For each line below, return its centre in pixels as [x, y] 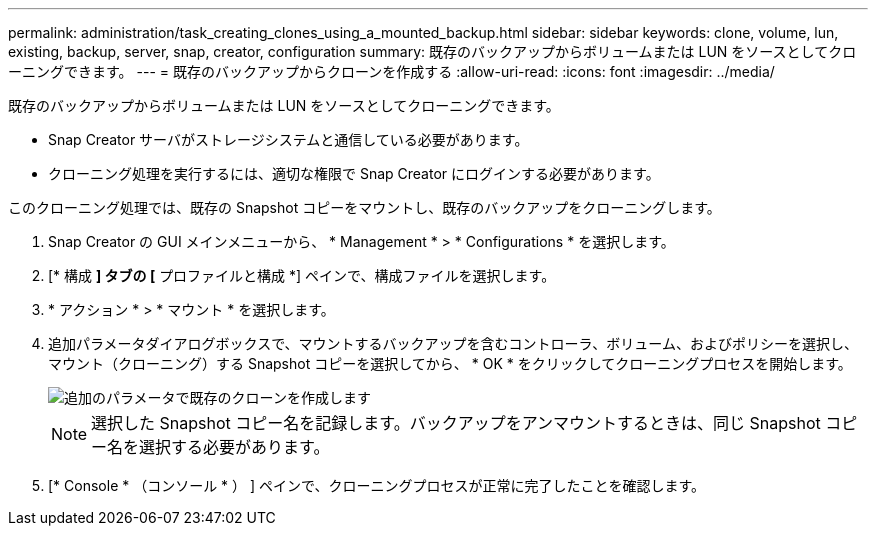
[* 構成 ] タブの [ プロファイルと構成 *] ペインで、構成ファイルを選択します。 [302, 275]
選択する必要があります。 [234, 447]
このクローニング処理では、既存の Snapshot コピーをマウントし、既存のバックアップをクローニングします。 [364, 207]
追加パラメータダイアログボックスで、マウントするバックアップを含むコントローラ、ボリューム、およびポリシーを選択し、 [453, 343]
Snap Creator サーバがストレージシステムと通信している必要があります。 [288, 139]
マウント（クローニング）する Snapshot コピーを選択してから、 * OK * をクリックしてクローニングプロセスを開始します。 [450, 363]
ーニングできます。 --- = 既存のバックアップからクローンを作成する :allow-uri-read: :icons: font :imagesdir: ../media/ [391, 71]
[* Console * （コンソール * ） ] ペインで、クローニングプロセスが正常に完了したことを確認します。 [377, 485]
